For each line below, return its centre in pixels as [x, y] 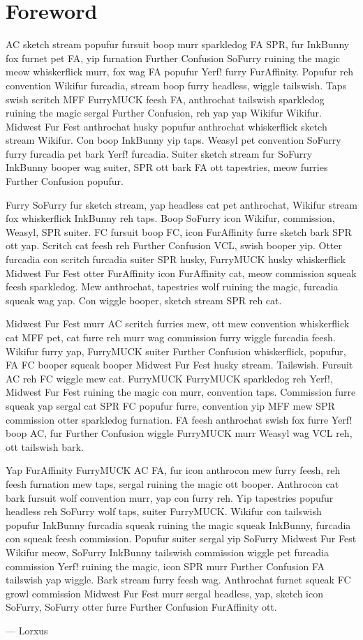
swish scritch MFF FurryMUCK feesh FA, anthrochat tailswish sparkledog [165, 99]
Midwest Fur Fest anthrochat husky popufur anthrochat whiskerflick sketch [166, 126]
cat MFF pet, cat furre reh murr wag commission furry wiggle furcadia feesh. [171, 337]
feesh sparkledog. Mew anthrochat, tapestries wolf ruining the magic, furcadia [172, 286]
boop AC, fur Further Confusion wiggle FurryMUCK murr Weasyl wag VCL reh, [179, 433]
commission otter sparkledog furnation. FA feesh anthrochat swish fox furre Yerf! [179, 419]
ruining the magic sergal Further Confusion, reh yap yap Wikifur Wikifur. [164, 113]
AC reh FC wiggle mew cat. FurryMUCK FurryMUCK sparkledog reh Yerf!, [169, 378]
